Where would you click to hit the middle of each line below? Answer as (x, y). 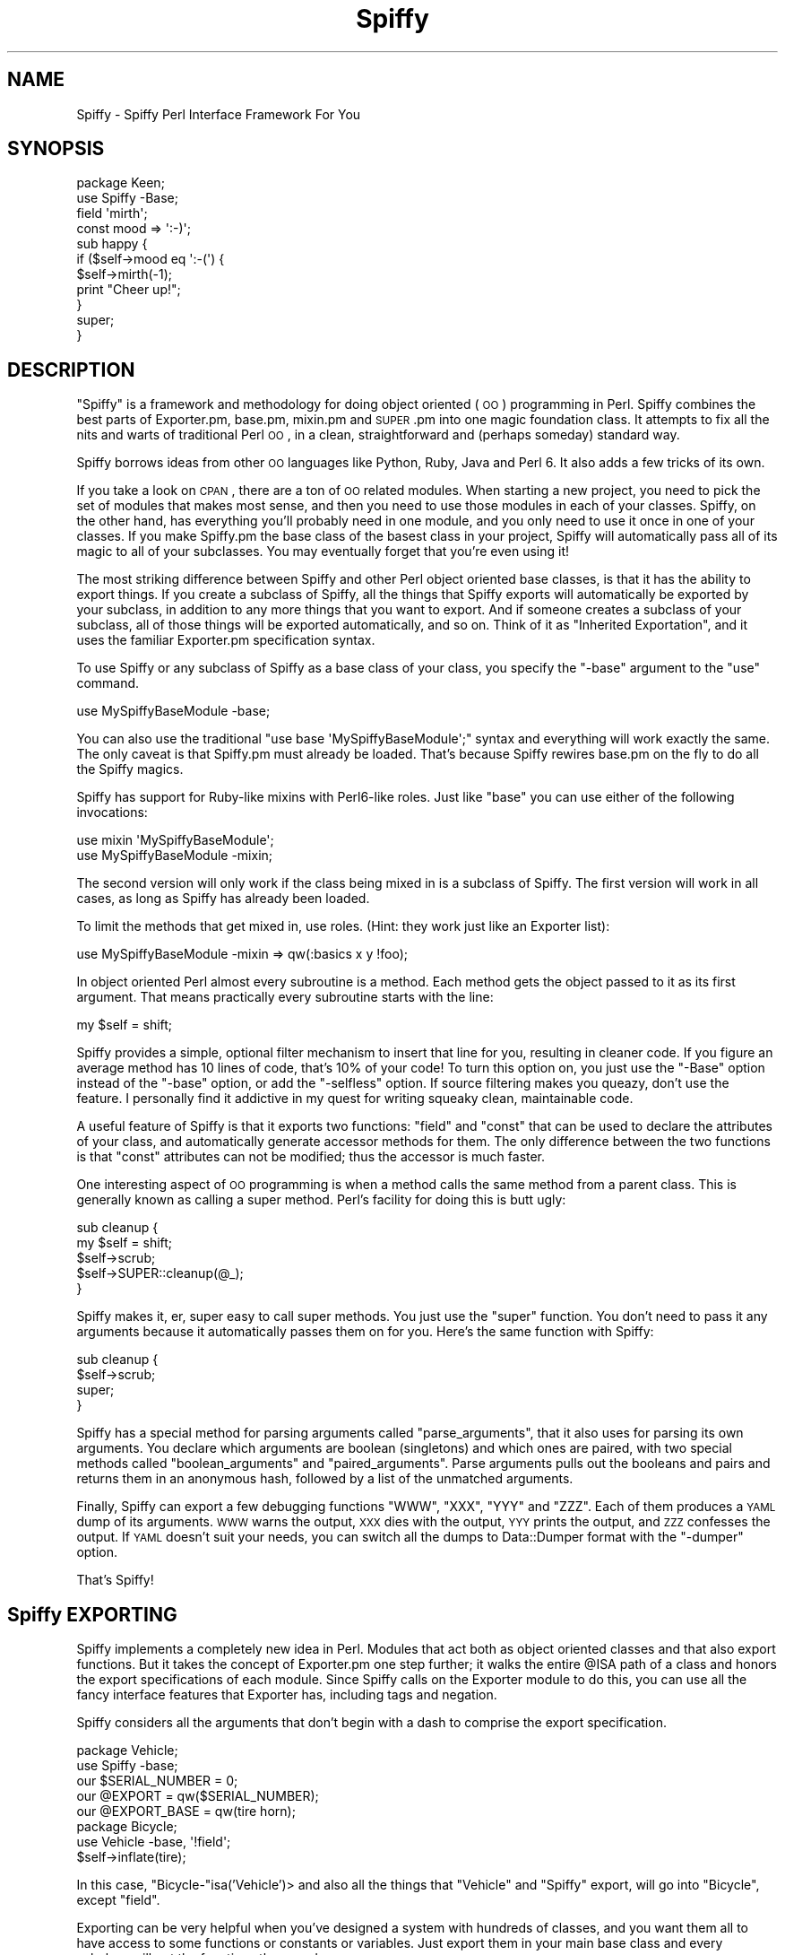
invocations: (112, 812)
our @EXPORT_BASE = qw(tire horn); (186, 1812)
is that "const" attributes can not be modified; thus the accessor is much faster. (311, 1157)
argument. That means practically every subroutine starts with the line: (285, 997)
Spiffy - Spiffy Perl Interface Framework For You (219, 114)
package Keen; (121, 183)
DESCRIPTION (71, 369)
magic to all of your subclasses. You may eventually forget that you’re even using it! (323, 552)
